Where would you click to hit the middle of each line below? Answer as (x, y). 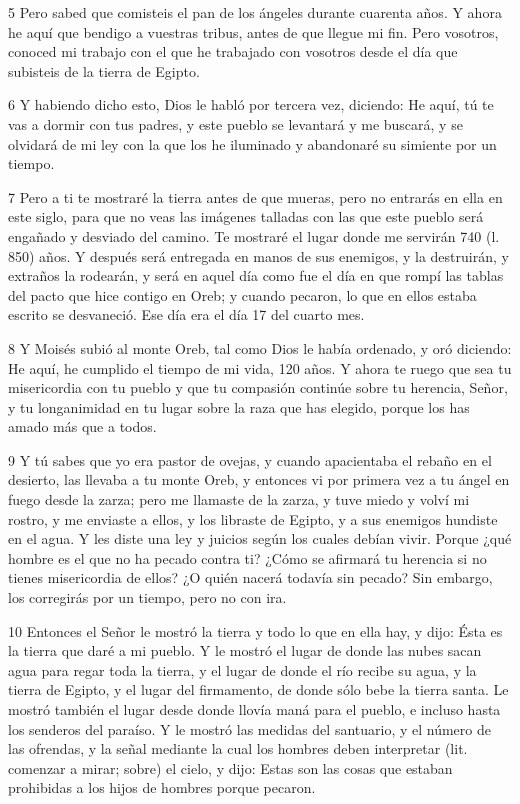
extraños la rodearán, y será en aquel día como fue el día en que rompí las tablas (256, 275)
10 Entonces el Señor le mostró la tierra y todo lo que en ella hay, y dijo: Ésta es (255, 630)
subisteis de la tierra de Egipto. (104, 70)
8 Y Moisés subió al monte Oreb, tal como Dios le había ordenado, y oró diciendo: (260, 347)
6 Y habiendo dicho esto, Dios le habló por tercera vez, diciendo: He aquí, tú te (251, 104)
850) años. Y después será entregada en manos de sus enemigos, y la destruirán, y (258, 255)
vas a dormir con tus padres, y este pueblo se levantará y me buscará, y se (235, 123)
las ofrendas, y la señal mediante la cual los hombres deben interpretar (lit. (238, 748)
